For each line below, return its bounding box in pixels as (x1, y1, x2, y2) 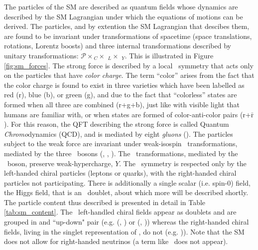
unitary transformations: (4, 50, 79, 60)
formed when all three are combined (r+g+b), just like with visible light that (4, 99, 240, 109)
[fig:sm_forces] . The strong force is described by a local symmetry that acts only (4, 60, 254, 70)
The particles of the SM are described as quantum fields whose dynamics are (4, 1, 238, 11)
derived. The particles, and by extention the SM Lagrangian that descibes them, (4, 21, 250, 31)
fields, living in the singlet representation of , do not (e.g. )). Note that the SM (4, 226, 245, 237)
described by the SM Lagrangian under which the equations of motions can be (4, 11, 243, 21)
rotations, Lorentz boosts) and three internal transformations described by (4, 40, 231, 51)
